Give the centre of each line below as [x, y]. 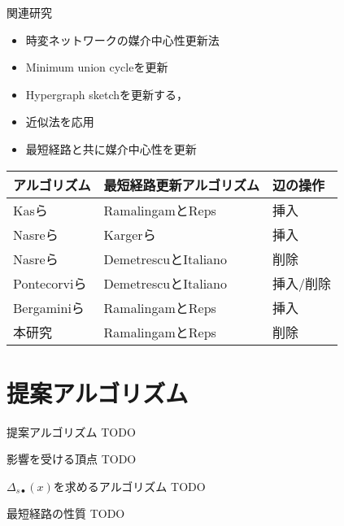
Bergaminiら [49, 307]
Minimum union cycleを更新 [97, 67]
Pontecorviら [50, 283]
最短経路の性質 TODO [66, 513]
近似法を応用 [60, 122]
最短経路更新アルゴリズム [182, 185]
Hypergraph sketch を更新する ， [107, 94]
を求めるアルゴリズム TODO [129, 486]
